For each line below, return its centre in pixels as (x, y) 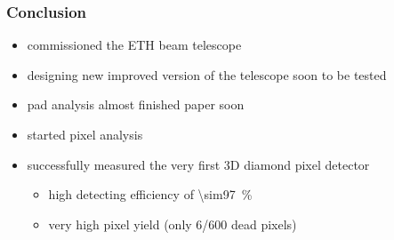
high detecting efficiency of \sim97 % (150, 194)
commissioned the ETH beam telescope (134, 45)
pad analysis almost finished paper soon (136, 104)
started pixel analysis (85, 134)
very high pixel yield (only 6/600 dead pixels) (173, 224)
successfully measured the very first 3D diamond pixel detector (198, 164)
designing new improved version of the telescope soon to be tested (207, 74)
